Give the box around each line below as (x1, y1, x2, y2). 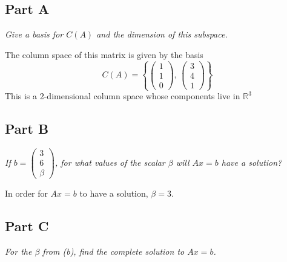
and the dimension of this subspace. (96, 28, 228, 41)
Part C (5, 216, 49, 235)
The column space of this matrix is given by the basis (5, 48, 203, 61)
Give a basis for (5, 28, 64, 41)
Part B (5, 119, 49, 138)
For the (5, 244, 32, 257)
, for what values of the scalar (54, 156, 165, 168)
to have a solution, (79, 187, 148, 199)
